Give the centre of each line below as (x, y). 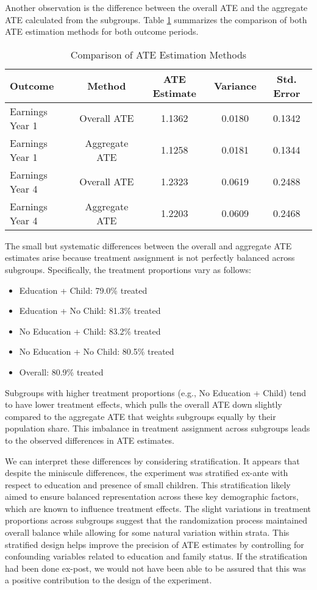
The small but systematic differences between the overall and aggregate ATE (148, 245)
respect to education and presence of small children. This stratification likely (148, 484)
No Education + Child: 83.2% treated (90, 331)
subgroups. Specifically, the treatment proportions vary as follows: (128, 269)
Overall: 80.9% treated (61, 371)
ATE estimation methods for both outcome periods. (102, 31)
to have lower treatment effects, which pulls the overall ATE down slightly (144, 404)
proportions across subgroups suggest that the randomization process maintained (156, 520)
